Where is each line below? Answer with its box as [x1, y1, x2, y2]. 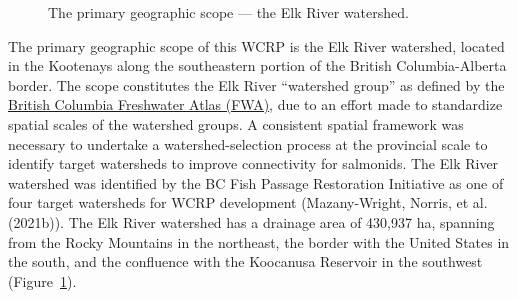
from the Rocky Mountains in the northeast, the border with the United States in [8, 231, 510, 252]
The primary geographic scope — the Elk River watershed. [48, 2, 409, 22]
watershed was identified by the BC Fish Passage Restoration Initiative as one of [8, 172, 504, 193]
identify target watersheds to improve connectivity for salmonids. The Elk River [8, 153, 499, 174]
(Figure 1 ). [8, 270, 77, 291]
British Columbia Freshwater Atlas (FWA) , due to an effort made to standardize [8, 94, 503, 115]
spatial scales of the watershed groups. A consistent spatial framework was [8, 113, 464, 134]
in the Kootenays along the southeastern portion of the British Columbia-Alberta [8, 55, 507, 76]
